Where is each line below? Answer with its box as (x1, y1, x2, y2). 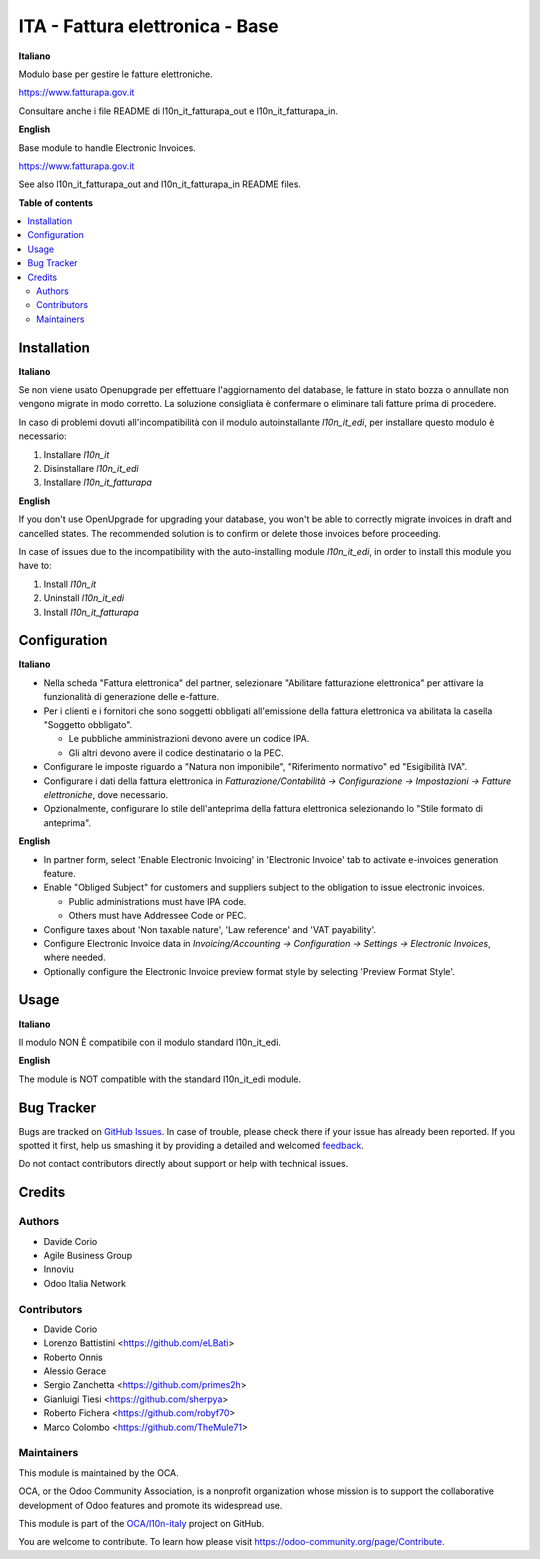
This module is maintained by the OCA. (18, 1466, 179, 1479)
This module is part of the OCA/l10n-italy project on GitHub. (18, 1517, 265, 1529)
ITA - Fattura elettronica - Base (18, 15, 279, 37)
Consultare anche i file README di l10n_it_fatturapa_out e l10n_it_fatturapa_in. (18, 105, 339, 117)
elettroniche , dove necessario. (43, 788, 169, 800)
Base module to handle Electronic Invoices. (18, 141, 197, 154)
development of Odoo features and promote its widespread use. (18, 1499, 283, 1511)
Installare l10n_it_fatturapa (43, 476, 152, 489)
